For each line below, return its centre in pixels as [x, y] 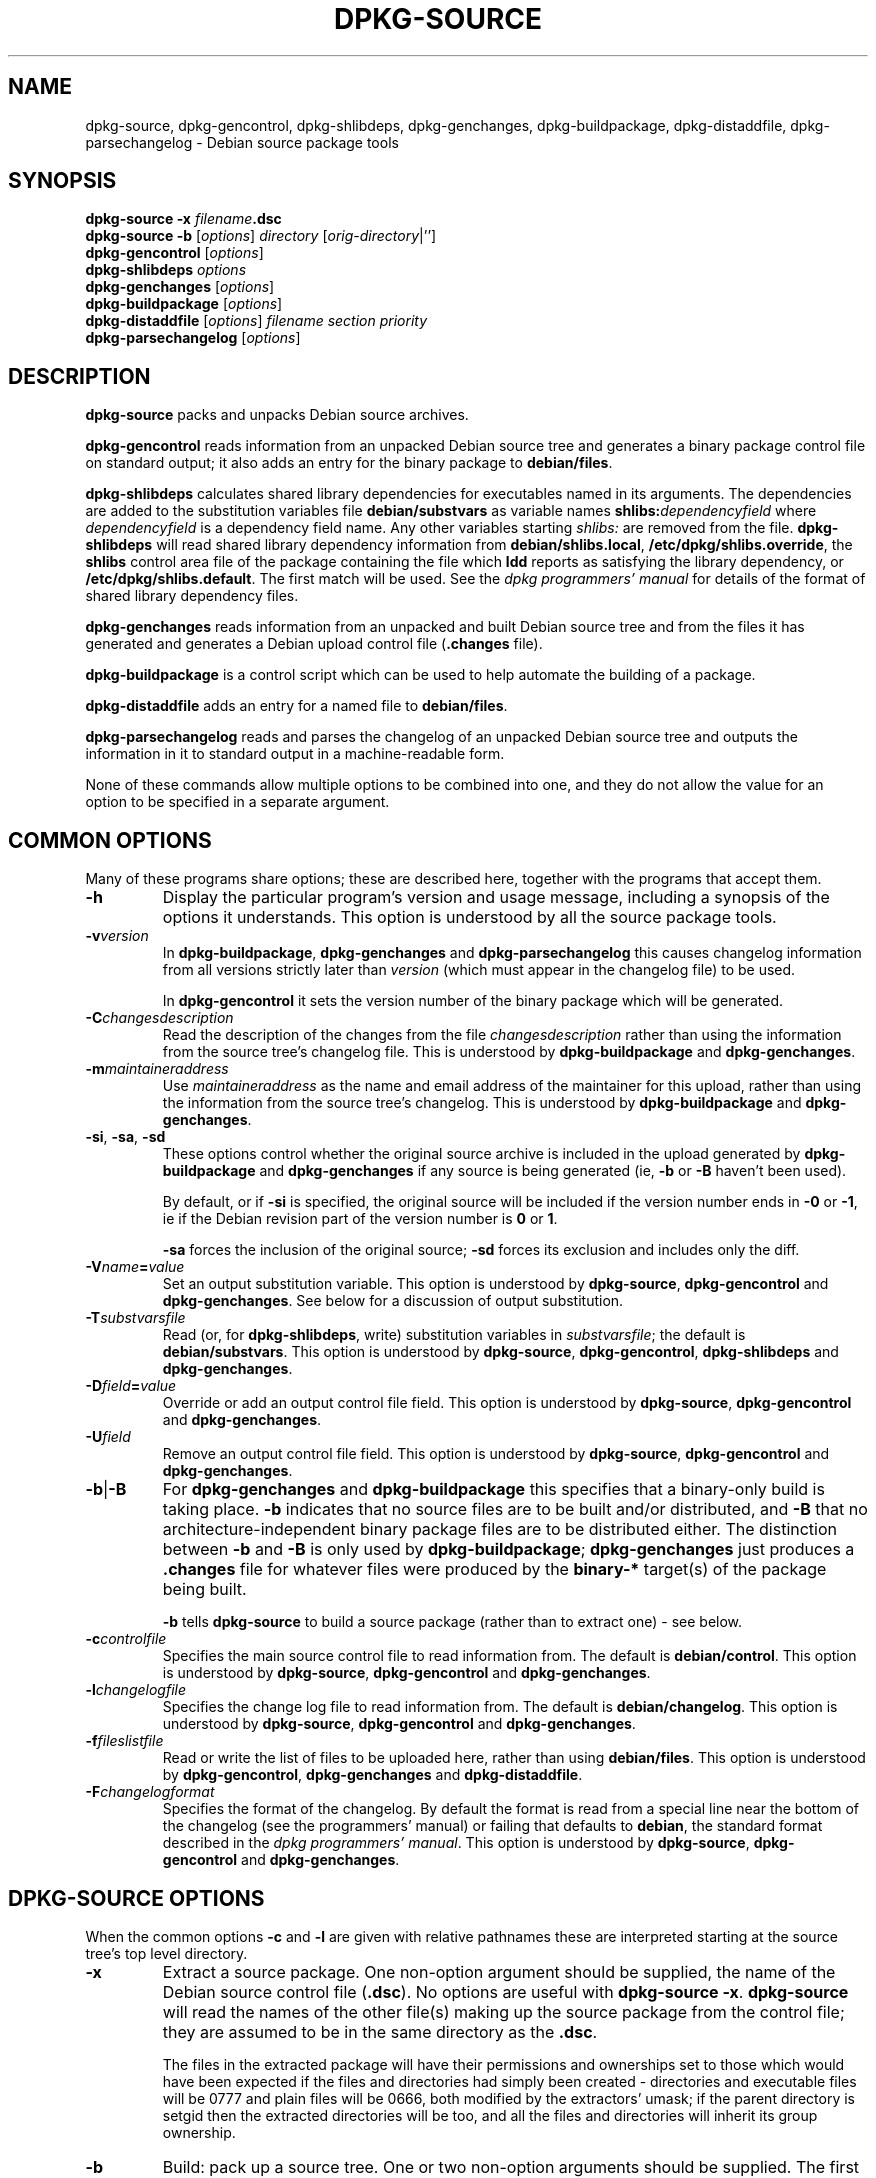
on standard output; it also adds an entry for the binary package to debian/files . [349, 463]
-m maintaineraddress [157, 1069]
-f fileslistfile [124, 1741]
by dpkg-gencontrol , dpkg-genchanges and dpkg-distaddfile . [372, 1775]
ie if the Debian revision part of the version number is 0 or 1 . [360, 1219]
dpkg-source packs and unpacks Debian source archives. [277, 415]
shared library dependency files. [192, 596]
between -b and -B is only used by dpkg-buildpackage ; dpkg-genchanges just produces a [508, 1549]
